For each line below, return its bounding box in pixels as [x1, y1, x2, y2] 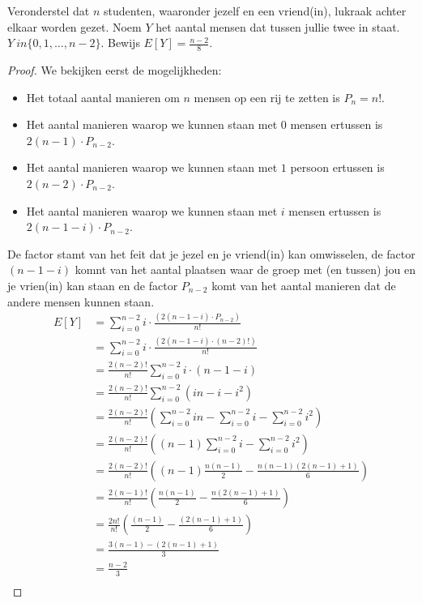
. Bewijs [100, 34, 140, 51]
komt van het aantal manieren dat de [211, 276, 396, 293]
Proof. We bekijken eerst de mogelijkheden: [7, 62, 222, 79]
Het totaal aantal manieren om [26, 88, 180, 105]
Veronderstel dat [7, 2, 90, 19]
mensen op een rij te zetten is [194, 88, 340, 105]
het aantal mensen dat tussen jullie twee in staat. [156, 18, 400, 35]
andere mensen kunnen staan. [7, 293, 155, 310]
